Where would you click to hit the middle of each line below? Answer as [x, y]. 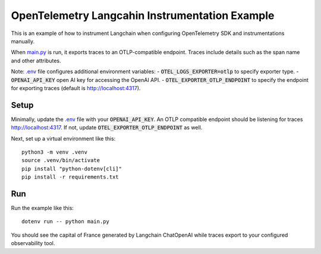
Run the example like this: [43, 208]
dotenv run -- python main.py [66, 222]
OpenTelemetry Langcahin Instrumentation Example [143, 15]
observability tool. [33, 243]
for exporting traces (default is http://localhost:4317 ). [76, 88]
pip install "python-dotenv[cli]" [72, 169]
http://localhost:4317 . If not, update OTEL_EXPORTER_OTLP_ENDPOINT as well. [107, 128]
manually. [23, 41]
